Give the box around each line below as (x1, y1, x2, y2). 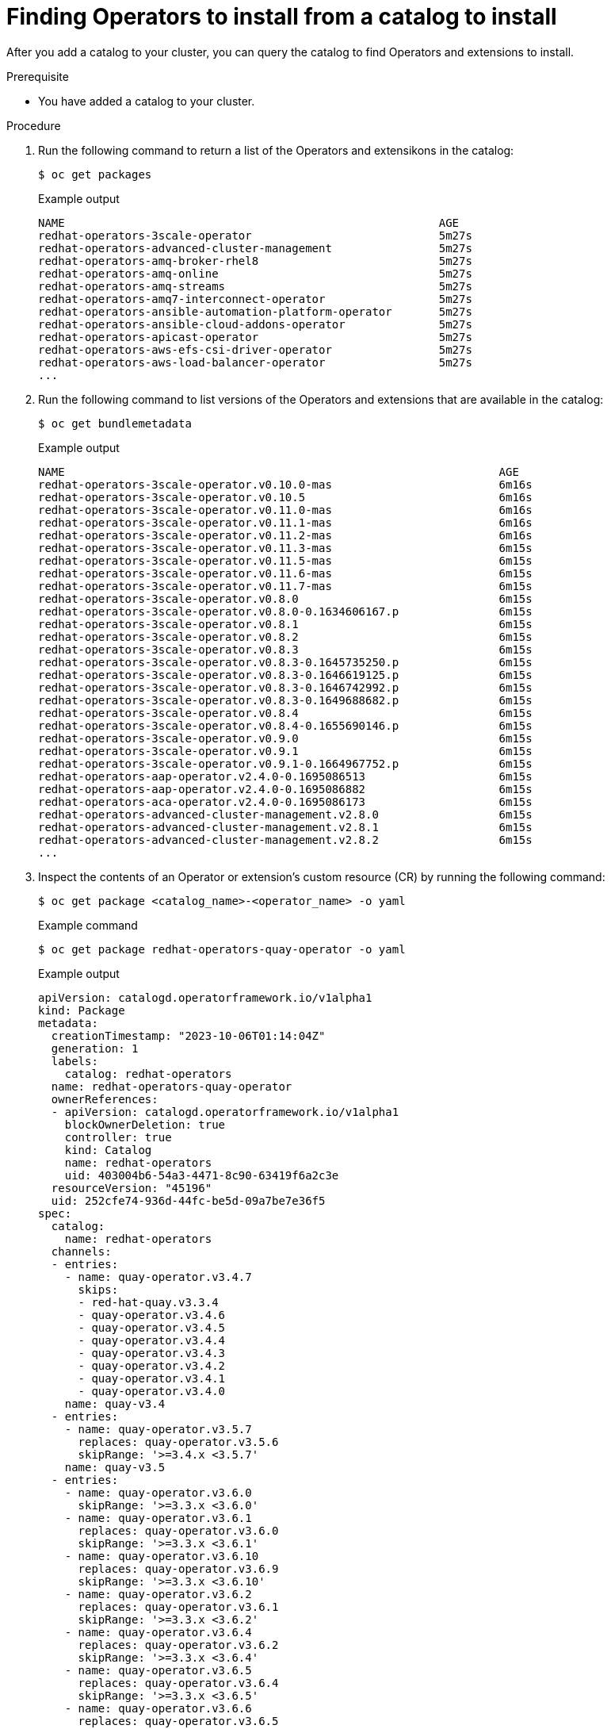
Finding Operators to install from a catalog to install (6, 3, 557, 30)
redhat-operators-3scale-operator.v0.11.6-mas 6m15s (38, 566, 533, 580)
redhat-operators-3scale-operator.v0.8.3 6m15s (38, 642, 533, 656)
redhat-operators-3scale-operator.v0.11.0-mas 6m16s (38, 503, 533, 516)
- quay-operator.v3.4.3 (78, 1346, 226, 1359)
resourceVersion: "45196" (51, 1181, 212, 1194)
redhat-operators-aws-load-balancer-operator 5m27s (38, 355, 472, 369)
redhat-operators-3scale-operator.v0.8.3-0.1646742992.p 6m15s (38, 680, 533, 694)
